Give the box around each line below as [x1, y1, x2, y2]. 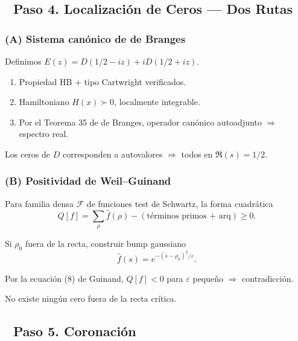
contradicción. [242, 272, 294, 284]
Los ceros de [5, 147, 51, 160]
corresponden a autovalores [62, 147, 163, 160]
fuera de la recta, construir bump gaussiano [25, 237, 186, 249]
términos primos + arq [147, 211, 231, 220]
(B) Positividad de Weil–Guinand [5, 173, 171, 188]
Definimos [5, 55, 42, 67]
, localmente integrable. [114, 95, 200, 108]
